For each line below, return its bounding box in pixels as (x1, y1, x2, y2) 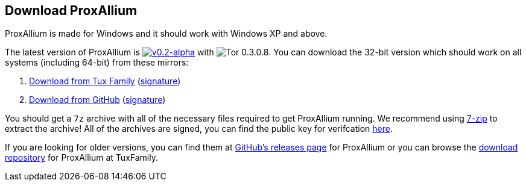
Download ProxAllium (5, 3, 138, 18)
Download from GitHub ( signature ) (29, 95, 166, 105)
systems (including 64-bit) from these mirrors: (5, 57, 189, 68)
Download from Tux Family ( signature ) (29, 76, 181, 87)
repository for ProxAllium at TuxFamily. (5, 152, 158, 163)
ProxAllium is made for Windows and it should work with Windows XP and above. (5, 28, 328, 39)
